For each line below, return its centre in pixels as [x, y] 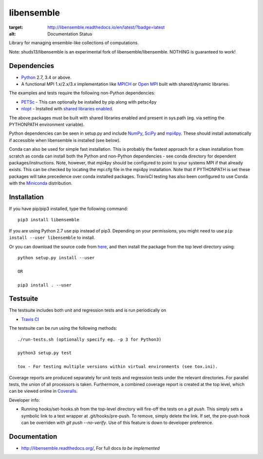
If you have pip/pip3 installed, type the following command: [69, 209]
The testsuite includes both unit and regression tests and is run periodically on [88, 310]
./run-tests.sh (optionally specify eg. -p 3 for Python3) [90, 339]
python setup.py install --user [56, 257]
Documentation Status [70, 34]
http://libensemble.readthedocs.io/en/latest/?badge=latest [106, 27]
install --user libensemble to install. [52, 238]
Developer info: [24, 400]
